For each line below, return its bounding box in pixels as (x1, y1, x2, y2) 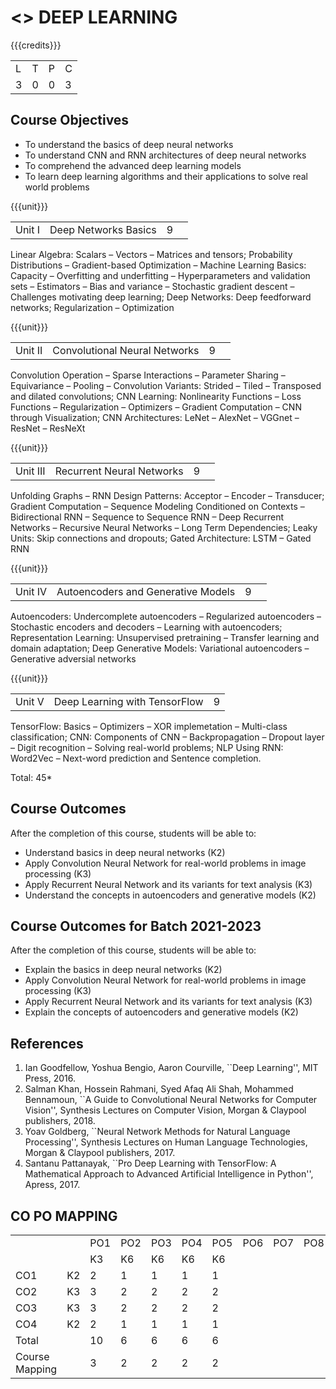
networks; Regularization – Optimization (10, 301, 175, 313)
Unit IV (15, 584, 48, 598)
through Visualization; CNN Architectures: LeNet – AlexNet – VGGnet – (10, 411, 300, 423)
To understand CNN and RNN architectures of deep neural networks (24, 149, 307, 161)
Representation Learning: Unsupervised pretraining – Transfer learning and (10, 631, 320, 643)
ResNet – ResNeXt (10, 422, 86, 434)
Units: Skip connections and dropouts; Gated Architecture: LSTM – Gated (10, 532, 312, 544)
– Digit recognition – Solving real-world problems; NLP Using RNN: (10, 741, 284, 753)
